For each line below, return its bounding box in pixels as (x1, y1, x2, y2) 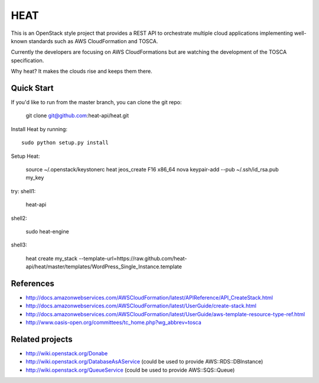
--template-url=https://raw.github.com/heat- (79, 255, 187, 262)
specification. (11, 57, 44, 64)
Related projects (11, 334, 73, 344)
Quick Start (11, 83, 54, 93)
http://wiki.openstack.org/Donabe (25, 350, 108, 357)
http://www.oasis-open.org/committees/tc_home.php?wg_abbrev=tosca (25, 319, 202, 326)
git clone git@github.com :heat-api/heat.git (25, 112, 129, 119)
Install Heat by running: (11, 125, 68, 132)
